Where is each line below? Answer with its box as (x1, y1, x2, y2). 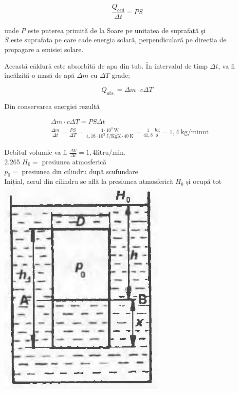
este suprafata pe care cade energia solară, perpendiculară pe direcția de (11, 35, 226, 45)
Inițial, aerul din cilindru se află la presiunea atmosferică (4, 176, 173, 186)
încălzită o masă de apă (4, 70, 74, 80)
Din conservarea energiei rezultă (4, 101, 100, 111)
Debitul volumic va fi (4, 147, 67, 157)
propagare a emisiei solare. (4, 44, 84, 54)
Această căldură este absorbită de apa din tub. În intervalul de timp (4, 60, 208, 71)
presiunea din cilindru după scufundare (22, 166, 138, 176)
